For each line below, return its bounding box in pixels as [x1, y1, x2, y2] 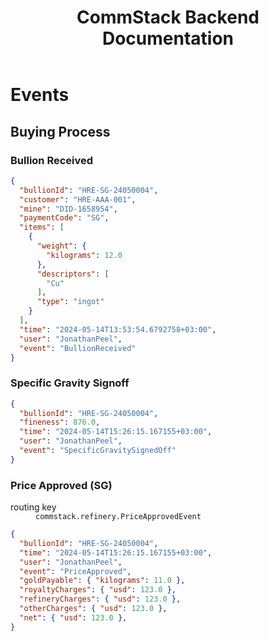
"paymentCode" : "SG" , [19, 213, 110, 223]
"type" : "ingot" [36, 297, 105, 307]
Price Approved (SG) [10, 478, 113, 492]
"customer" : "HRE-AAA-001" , [19, 194, 137, 205]
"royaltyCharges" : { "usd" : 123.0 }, [19, 585, 177, 595]
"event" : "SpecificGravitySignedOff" [19, 446, 177, 456]
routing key [10, 501, 57, 513]
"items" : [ [19, 222, 65, 233]
